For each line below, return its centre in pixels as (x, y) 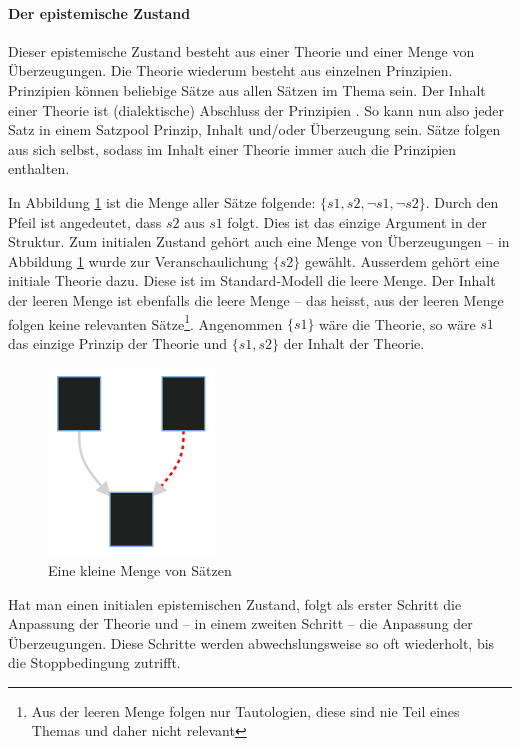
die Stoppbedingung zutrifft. (94, 662)
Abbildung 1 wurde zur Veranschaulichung (138, 260)
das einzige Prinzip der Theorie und (117, 342)
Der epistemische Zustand (99, 12)
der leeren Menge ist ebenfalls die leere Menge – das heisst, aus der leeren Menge (256, 299)
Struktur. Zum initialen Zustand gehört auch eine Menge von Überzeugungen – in (259, 241)
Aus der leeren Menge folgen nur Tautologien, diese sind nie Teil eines (245, 710)
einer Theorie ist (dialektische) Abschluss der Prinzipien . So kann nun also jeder (256, 109)
